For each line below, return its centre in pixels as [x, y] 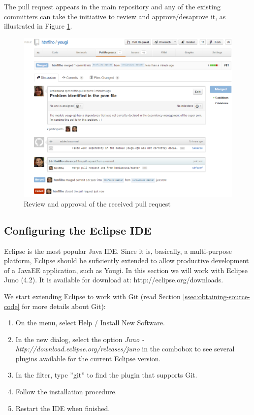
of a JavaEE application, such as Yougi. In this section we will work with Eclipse [126, 270]
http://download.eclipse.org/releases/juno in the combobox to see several [125, 349]
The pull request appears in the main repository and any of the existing [112, 6]
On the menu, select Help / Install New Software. [90, 323]
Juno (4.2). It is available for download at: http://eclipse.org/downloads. [114, 280]
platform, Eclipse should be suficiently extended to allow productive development [127, 260]
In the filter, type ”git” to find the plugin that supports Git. [106, 375]
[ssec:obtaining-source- [216, 296]
